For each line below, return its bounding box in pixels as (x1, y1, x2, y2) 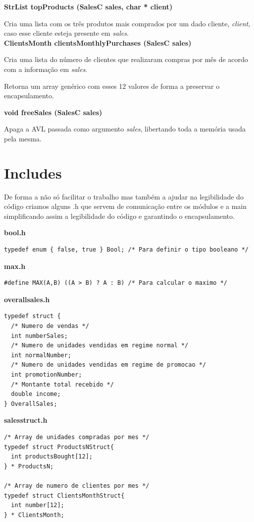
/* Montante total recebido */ (11, 381, 114, 388)
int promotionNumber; (11, 371, 82, 378)
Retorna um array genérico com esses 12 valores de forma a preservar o (4, 80, 220, 91)
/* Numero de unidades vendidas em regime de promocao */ (11, 361, 206, 369)
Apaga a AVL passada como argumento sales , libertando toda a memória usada (4, 124, 246, 134)
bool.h (4, 227, 26, 238)
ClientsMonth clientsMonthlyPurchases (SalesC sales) (4, 37, 192, 48)
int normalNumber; (11, 351, 72, 359)
